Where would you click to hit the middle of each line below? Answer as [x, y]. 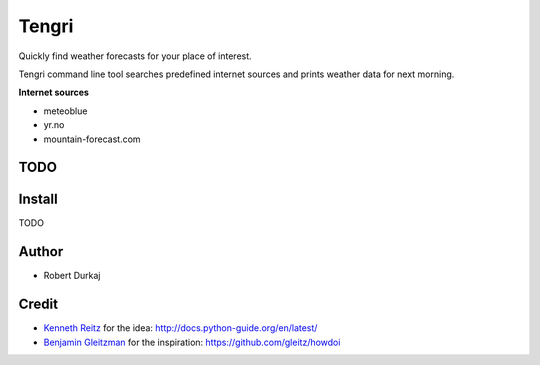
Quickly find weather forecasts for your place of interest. [135, 56]
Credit [38, 304]
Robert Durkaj [72, 276]
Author [41, 251]
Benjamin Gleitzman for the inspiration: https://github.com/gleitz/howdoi [192, 342]
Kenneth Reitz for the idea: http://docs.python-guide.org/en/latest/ [180, 328]
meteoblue [65, 111]
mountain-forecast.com [92, 139]
